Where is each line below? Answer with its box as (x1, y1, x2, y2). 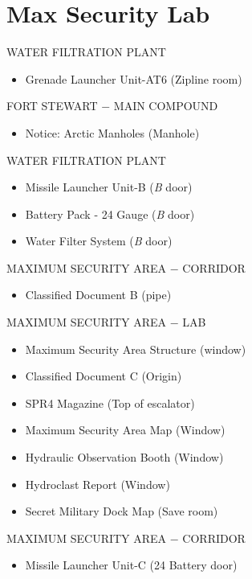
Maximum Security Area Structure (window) (25, 340, 246, 357)
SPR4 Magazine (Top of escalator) (25, 394, 195, 411)
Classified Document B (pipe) (25, 286, 172, 303)
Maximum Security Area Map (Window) (25, 421, 226, 438)
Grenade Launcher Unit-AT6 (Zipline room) (25, 70, 242, 87)
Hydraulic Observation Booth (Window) (25, 449, 224, 466)
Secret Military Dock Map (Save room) (25, 503, 218, 519)
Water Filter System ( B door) (25, 232, 173, 249)
